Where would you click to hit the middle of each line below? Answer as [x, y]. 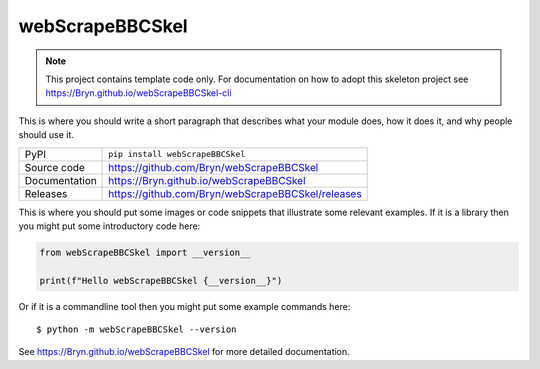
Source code [54, 167]
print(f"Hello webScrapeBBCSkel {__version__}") [161, 280]
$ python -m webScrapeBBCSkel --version [136, 329]
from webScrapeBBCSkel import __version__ [145, 252]
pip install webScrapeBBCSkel [177, 154]
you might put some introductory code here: [109, 226]
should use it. [46, 135]
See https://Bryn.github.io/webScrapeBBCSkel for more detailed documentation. [184, 352]
